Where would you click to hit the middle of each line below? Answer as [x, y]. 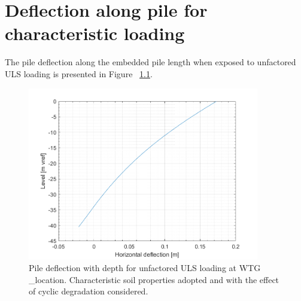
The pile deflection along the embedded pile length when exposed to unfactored [150, 62]
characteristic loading [95, 33]
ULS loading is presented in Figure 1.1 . [79, 73]
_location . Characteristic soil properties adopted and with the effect [154, 279]
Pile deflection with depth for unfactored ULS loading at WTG [145, 268]
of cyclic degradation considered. [89, 291]
